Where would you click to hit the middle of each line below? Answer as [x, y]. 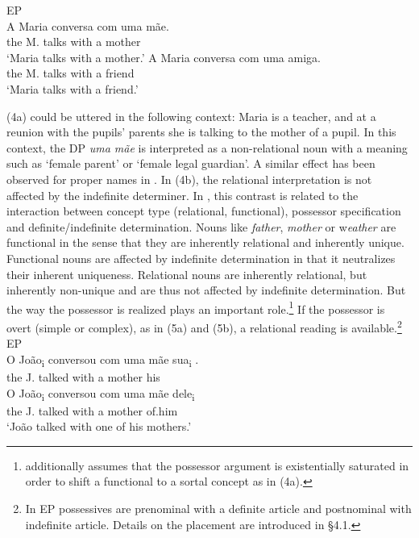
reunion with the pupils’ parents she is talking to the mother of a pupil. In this [201, 132]
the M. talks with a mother [74, 42]
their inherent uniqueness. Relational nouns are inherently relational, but [187, 274]
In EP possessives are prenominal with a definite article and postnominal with [218, 508]
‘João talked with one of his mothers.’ [99, 426]
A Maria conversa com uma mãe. [88, 25]
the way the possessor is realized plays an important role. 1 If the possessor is [196, 307]
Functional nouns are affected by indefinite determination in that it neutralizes [201, 258]
